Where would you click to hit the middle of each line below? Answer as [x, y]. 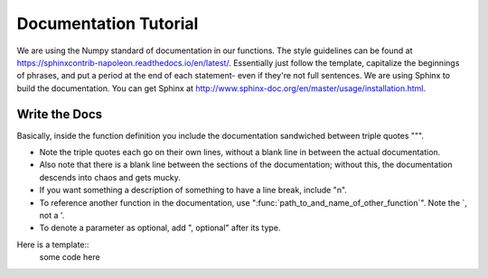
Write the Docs [60, 114]
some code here [70, 257]
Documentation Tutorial [108, 23]
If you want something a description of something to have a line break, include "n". [193, 190]
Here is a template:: [53, 245]
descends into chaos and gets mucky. [110, 177]
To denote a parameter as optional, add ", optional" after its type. [160, 228]
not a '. [52, 215]
